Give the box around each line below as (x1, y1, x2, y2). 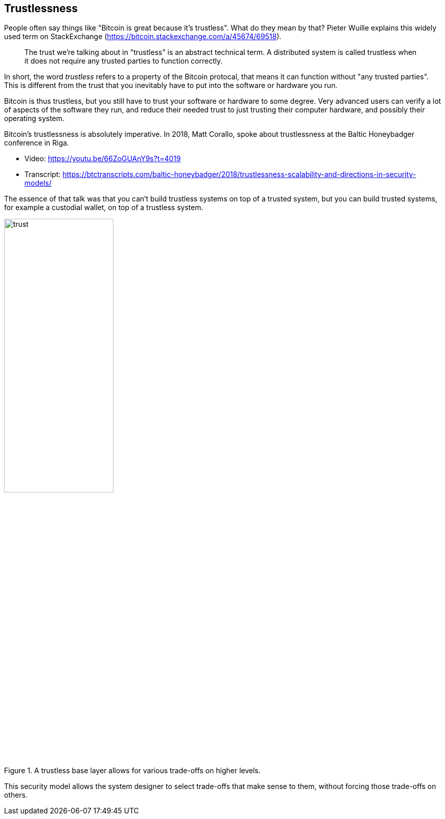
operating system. (4, 114, 65, 123)
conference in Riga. (4, 138, 69, 148)
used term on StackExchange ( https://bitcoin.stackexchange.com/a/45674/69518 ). (4, 32, 282, 41)
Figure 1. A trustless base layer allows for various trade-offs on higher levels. (4, 766, 261, 775)
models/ (24, 179, 52, 188)
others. (4, 791, 28, 800)
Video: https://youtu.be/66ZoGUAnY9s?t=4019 (24, 154, 181, 163)
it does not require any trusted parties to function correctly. (24, 56, 223, 66)
